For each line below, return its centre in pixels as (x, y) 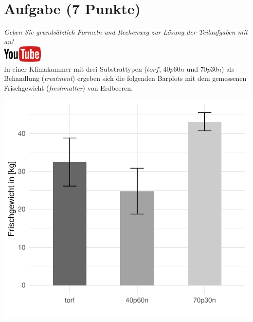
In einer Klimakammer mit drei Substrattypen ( (75, 68)
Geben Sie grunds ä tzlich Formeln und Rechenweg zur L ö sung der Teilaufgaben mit (126, 32)
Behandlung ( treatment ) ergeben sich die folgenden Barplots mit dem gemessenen (125, 78)
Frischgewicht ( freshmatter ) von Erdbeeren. (68, 87)
